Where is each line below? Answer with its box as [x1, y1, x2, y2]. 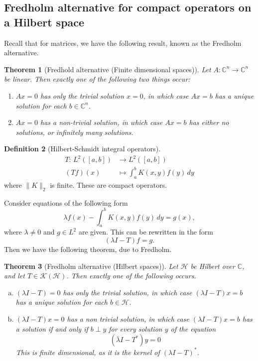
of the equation [170, 323, 216, 334]
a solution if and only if [15, 323, 88, 334]
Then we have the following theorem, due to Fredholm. [4, 244, 172, 254]
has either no [189, 117, 229, 127]
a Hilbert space [4, 14, 85, 29]
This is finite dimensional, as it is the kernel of [15, 347, 160, 357]
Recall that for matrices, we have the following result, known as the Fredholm [4, 37, 242, 48]
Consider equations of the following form [4, 197, 128, 208]
